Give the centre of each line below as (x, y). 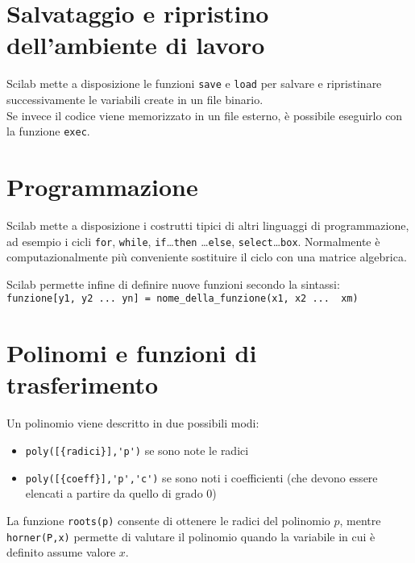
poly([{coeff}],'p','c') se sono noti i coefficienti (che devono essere (201, 477)
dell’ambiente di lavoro (136, 45)
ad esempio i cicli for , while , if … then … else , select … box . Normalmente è (193, 241)
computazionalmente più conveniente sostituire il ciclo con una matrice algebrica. (207, 257)
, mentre (360, 520)
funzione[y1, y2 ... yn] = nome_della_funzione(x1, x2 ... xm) (183, 299)
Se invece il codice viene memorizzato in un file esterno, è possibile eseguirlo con (205, 115)
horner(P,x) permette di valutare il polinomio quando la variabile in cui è (191, 536)
